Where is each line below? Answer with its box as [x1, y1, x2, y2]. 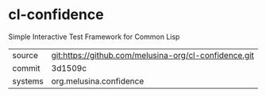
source [12, 49, 38, 60]
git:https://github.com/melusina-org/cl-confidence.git [51, 49, 254, 60]
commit [12, 62, 40, 73]
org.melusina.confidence [51, 76, 145, 87]
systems [12, 76, 44, 87]
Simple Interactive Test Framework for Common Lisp [8, 32, 180, 41]
